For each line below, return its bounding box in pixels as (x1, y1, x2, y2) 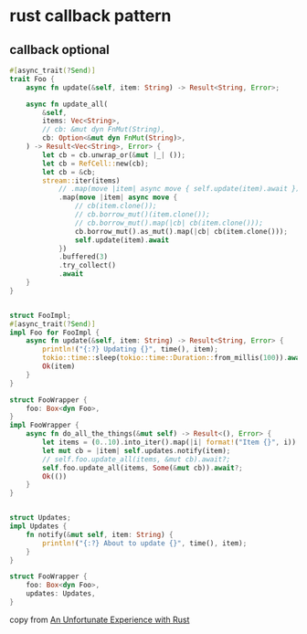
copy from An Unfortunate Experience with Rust (9, 614, 190, 625)
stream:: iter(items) (42, 175, 121, 185)
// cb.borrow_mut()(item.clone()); (74, 210, 210, 219)
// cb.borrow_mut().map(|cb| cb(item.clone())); (74, 218, 263, 227)
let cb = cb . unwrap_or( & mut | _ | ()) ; (42, 150, 185, 160)
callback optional (9, 42, 110, 58)
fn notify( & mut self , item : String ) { (26, 530, 174, 539)
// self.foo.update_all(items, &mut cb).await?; (42, 454, 231, 464)
